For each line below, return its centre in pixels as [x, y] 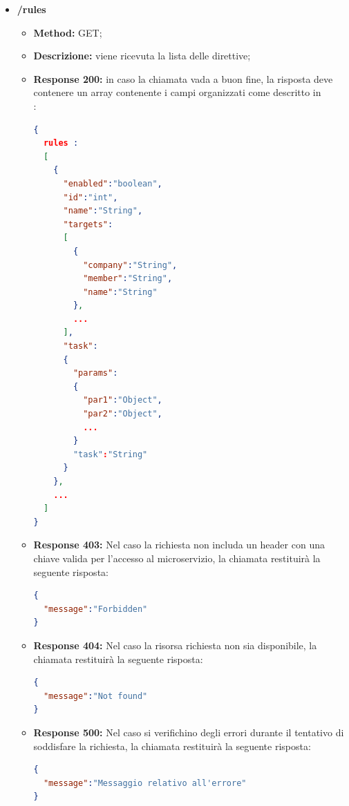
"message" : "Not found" [95, 696]
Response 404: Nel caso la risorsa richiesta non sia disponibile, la [175, 645]
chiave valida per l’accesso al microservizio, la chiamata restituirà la [177, 558]
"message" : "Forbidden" [95, 609]
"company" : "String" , [130, 265]
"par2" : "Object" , [123, 414]
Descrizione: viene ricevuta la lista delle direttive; [142, 56]
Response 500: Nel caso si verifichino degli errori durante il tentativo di [189, 732]
